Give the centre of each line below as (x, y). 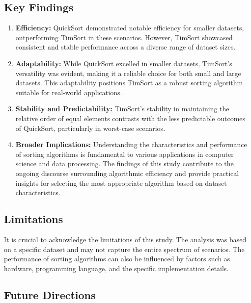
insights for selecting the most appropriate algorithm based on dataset (121, 183)
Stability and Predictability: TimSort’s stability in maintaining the (122, 109)
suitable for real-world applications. (69, 92)
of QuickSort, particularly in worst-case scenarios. (90, 128)
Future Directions (50, 294)
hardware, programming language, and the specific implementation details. (116, 268)
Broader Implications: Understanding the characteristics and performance (131, 144)
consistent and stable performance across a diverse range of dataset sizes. (125, 47)
